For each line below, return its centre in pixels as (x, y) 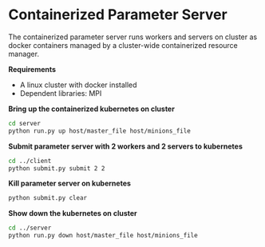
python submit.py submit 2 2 (57, 168)
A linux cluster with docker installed (78, 85)
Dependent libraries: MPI (61, 93)
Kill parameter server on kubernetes (70, 183)
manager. (24, 54)
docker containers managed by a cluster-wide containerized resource (123, 45)
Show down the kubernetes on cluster (73, 213)
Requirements (32, 69)
